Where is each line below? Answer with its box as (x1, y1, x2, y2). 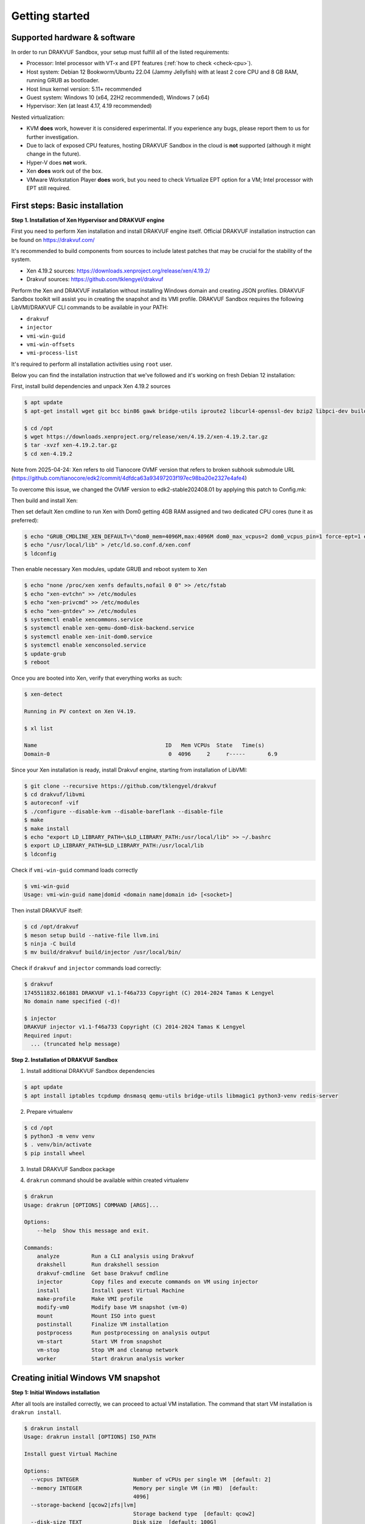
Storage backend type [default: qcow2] (133, 1510, 255, 1517)
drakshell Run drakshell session (36, 1261, 159, 1268)
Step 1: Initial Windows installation (11, 1389, 100, 1396)
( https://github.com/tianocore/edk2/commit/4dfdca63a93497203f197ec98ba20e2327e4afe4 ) (11, 474, 248, 482)
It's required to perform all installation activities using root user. (11, 360, 173, 368)
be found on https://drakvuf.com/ (11, 236, 95, 243)
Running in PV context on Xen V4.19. (24, 708, 137, 714)
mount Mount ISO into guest (36, 1312, 156, 1319)
